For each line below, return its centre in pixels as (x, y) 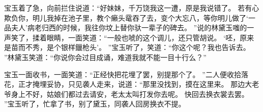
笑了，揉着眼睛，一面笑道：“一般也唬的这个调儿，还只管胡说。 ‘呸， (125, 37)
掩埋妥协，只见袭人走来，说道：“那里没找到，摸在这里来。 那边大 (142, 84)
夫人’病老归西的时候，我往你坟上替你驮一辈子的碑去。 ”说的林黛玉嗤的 (129, 27)
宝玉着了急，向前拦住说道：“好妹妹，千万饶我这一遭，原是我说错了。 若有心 (132, 8)
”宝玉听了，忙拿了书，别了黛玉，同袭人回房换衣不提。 (95, 104)
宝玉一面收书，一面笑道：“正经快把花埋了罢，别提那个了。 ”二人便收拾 (123, 74)
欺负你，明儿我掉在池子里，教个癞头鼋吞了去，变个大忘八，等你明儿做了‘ (126, 17)
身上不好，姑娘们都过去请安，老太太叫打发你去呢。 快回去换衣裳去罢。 (130, 94)
